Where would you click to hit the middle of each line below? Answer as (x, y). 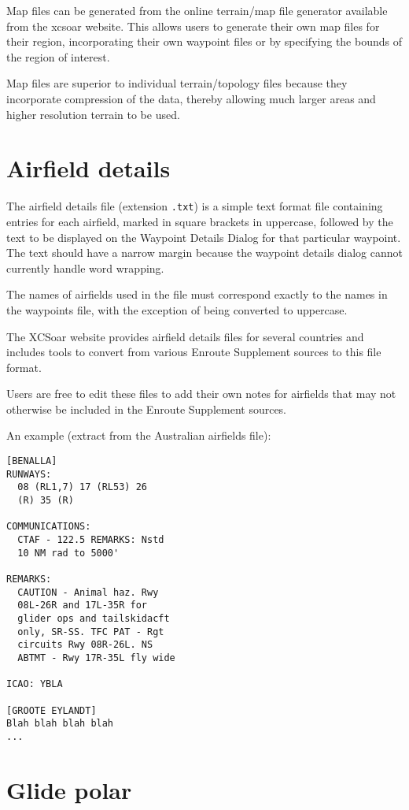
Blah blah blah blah (60, 724)
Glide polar (69, 789)
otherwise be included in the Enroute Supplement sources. (147, 409)
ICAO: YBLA (35, 684)
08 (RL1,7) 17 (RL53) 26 (82, 487)
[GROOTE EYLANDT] (52, 710)
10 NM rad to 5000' (68, 553)
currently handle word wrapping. (85, 268)
